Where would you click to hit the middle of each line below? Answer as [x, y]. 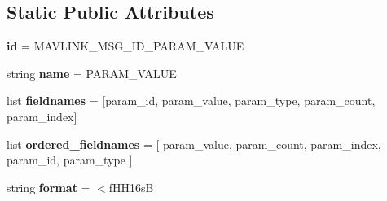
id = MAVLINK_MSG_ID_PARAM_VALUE [125, 46]
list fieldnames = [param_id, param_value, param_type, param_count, [191, 100]
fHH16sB [131, 187]
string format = [48, 187]
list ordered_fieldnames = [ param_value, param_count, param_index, [194, 144]
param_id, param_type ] [70, 160]
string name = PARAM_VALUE [92, 73]
